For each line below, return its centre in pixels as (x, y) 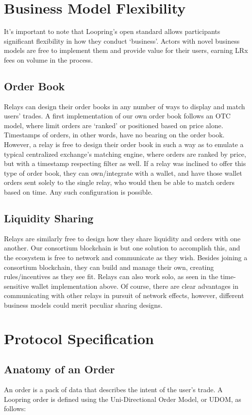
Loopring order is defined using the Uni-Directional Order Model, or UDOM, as (123, 399)
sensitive (17, 286)
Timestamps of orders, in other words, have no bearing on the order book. (114, 135)
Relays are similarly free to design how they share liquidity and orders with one (122, 238)
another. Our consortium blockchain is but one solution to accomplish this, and (122, 248)
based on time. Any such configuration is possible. (78, 192)
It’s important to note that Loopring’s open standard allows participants (112, 31)
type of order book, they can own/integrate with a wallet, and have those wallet (123, 173)
